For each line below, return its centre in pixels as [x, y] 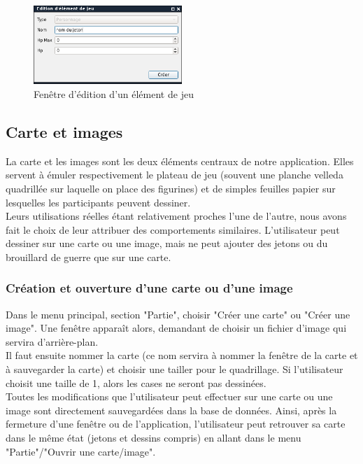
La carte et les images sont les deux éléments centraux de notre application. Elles [180, 161]
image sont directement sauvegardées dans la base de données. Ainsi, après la [171, 410]
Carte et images [64, 131]
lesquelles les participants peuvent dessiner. [98, 202]
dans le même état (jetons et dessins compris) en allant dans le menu [154, 438]
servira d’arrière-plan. [52, 341]
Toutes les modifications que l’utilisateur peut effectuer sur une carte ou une [169, 396]
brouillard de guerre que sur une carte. [88, 256]
